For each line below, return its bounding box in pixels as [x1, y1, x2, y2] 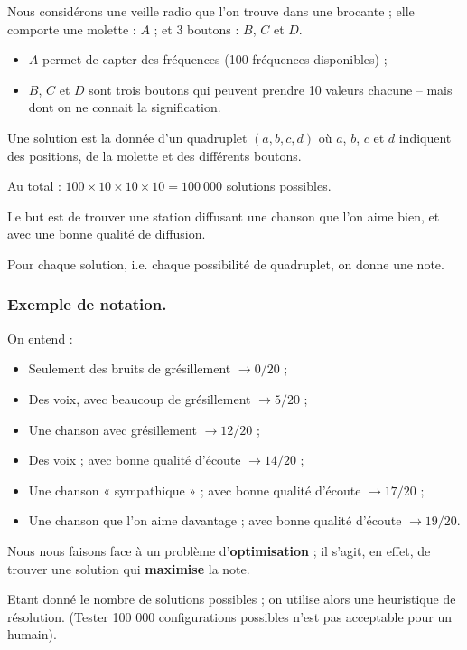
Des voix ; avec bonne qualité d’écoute [28, 450, 241, 469]
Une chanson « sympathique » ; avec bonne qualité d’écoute [28, 480, 361, 499]
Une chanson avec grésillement [28, 419, 197, 438]
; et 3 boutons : [154, 19, 239, 38]
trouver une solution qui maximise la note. [7, 559, 250, 578]
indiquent [398, 127, 452, 146]
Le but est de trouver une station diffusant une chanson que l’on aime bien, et [7, 206, 440, 225]
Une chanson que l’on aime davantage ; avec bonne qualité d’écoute [28, 511, 402, 530]
